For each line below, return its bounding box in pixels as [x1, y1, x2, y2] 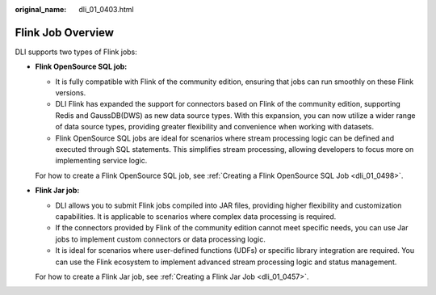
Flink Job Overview [15, 25, 115, 40]
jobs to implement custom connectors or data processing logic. [55, 234, 266, 244]
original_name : [15, 5, 67, 14]
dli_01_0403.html [78, 5, 134, 14]
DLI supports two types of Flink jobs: [15, 47, 137, 57]
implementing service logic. [55, 156, 148, 166]
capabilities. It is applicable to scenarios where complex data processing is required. [55, 211, 337, 221]
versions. [55, 88, 86, 98]
